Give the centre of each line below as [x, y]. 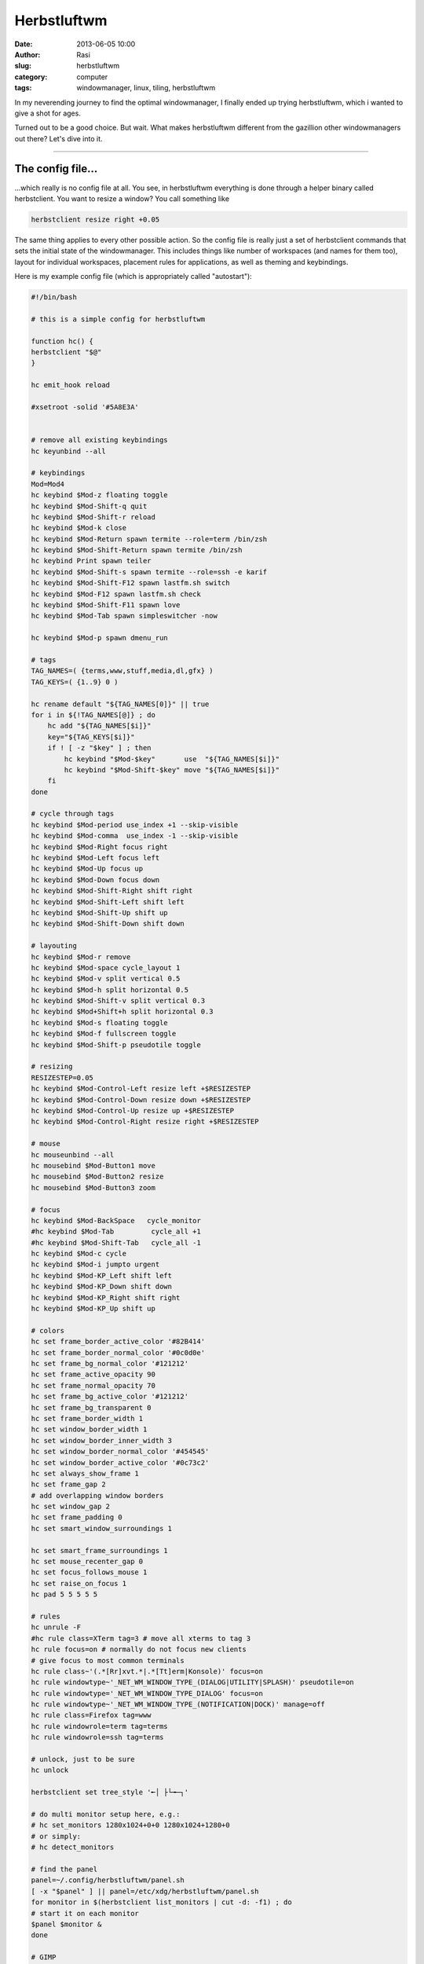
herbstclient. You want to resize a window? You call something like [122, 198]
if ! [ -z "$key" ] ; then [100, 748]
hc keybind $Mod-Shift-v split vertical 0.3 [118, 1001]
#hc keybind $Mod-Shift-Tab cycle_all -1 [116, 1242]
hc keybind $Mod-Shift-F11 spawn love [106, 605]
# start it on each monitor [85, 1913]
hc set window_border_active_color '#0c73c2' [120, 1462]
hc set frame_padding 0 [77, 1517]
